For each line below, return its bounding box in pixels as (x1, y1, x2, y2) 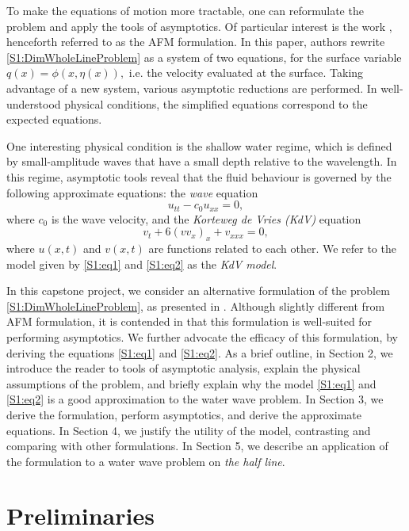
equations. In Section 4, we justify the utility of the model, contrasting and (6, 422, 371, 438)
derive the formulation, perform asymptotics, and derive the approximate (6, 406, 362, 422)
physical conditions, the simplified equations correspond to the (64, 95, 368, 112)
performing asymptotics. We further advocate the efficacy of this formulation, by (6, 328, 398, 345)
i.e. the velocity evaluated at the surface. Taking (128, 64, 364, 81)
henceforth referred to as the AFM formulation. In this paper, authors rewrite (6, 33, 385, 50)
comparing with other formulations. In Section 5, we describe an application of (6, 437, 388, 454)
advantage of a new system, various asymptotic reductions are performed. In (6, 79, 377, 96)
